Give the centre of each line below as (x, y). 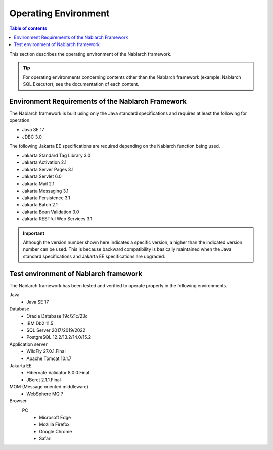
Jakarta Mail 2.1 (38, 184)
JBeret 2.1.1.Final (43, 380)
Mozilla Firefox (54, 424)
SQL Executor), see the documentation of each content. (81, 84)
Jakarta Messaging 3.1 (45, 191)
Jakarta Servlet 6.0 (42, 176)
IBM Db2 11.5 (40, 323)
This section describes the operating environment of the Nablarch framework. (90, 54)
